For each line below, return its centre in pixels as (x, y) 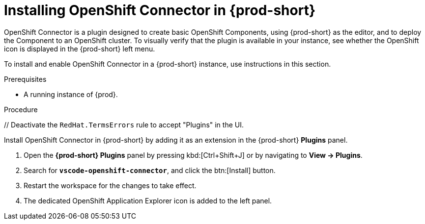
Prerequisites (25, 79)
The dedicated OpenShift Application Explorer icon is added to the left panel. (148, 200)
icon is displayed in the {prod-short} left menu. (80, 49)
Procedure (21, 109)
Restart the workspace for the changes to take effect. (110, 185)
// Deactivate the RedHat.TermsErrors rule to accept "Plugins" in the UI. (124, 124)
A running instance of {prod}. (71, 94)
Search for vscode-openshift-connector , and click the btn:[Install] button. (150, 170)
